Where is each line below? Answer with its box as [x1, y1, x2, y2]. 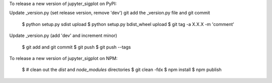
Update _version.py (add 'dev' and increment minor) [9, 32, 117, 38]
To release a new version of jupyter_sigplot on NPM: [9, 55, 118, 61]
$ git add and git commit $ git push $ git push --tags [22, 44, 131, 50]
